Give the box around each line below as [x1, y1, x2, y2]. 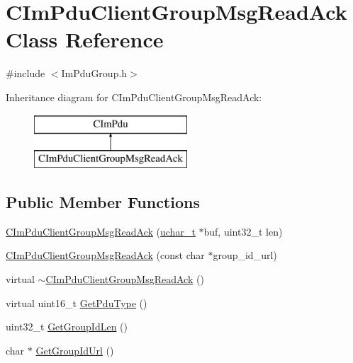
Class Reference [6, 25, 164, 54]
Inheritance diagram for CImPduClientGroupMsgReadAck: [6, 89, 262, 104]
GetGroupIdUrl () [35, 342, 114, 357]
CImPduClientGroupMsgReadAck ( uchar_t [6, 224, 196, 238]
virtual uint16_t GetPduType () [6, 295, 147, 310]
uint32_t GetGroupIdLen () [6, 319, 128, 334]
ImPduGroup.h [61, 66, 128, 81]
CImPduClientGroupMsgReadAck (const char [6, 248, 205, 263]
